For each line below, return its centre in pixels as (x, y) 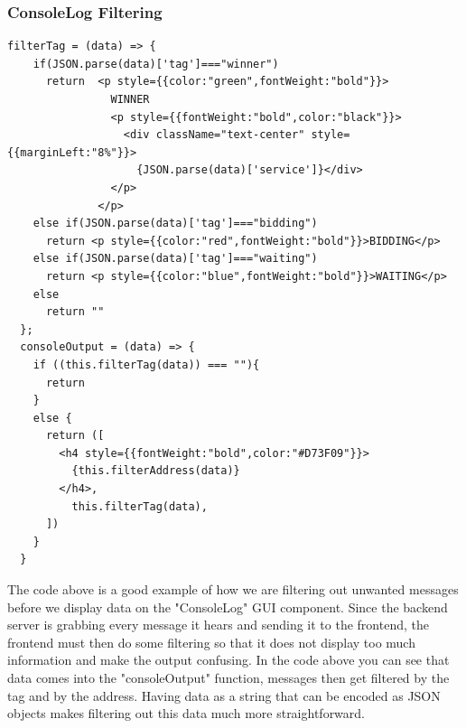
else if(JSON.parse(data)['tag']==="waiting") (175, 259)
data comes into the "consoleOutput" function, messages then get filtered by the (228, 677)
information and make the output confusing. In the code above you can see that (228, 660)
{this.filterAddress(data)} (156, 471)
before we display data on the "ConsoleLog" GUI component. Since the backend (228, 607)
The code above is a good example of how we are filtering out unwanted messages (233, 589)
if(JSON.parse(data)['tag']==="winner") (156, 64)
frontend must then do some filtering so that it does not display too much (211, 642)
